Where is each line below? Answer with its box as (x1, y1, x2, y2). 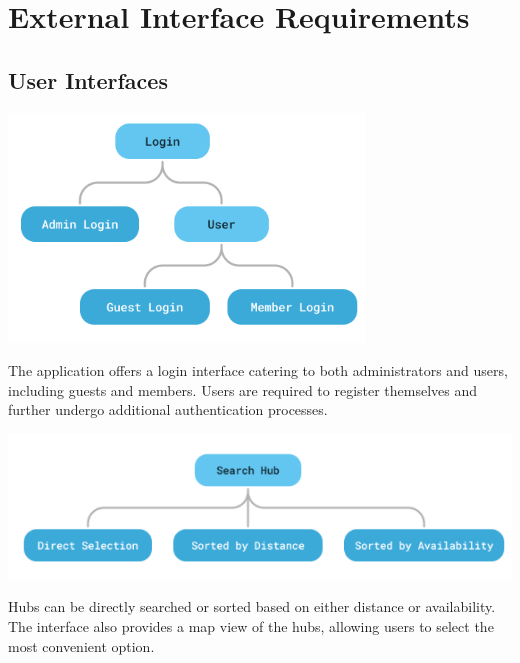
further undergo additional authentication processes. (8, 399, 328, 420)
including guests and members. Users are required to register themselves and (8, 379, 478, 400)
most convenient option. (8, 635, 155, 656)
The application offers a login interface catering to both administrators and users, (8, 360, 508, 381)
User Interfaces (8, 64, 168, 95)
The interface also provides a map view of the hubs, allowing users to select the (8, 615, 494, 636)
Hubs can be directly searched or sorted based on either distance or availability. (8, 596, 496, 617)
